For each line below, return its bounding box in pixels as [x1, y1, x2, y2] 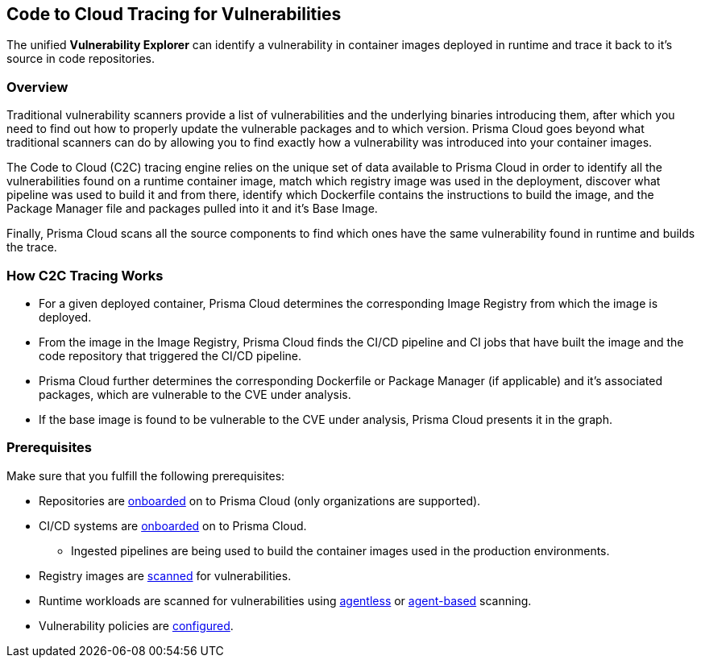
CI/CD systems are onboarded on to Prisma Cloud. [39, 518, 307, 533]
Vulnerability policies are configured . [39, 618, 234, 633]
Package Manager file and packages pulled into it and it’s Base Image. [6, 201, 378, 216]
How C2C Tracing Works [6, 267, 164, 284]
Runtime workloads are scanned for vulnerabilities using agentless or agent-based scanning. [39, 593, 532, 608]
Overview [6, 78, 68, 95]
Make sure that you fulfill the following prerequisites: [6, 468, 285, 483]
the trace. [6, 240, 57, 255]
